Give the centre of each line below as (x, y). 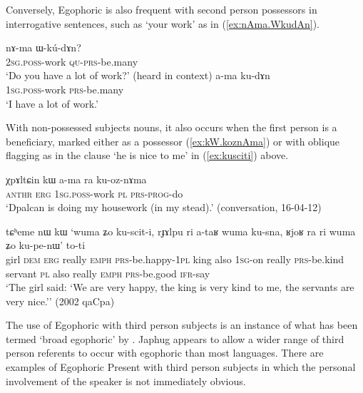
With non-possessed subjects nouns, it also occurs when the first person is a (172, 127)
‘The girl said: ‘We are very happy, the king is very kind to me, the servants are (180, 287)
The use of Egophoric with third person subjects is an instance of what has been (182, 325)
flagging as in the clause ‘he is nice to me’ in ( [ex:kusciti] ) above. (147, 155)
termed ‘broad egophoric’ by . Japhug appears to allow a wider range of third (175, 338)
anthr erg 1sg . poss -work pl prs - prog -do (94, 193)
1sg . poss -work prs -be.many (65, 89)
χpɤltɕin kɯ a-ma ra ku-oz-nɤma (76, 179)
